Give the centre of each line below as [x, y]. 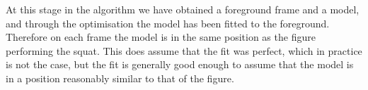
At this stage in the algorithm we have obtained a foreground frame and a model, [183, 9]
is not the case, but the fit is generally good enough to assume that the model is [180, 64]
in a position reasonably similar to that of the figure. [120, 78]
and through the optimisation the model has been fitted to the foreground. [168, 23]
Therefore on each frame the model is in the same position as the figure [161, 37]
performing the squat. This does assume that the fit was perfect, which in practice [184, 50]
